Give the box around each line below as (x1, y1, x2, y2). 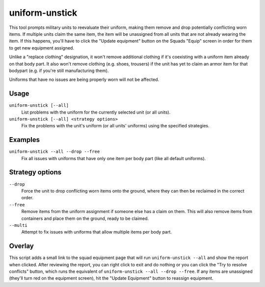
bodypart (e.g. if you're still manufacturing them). (9, 68, 109, 73)
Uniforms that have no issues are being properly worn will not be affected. (9, 76, 159, 83)
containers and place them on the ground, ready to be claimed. (21, 215, 149, 221)
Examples (9, 136, 40, 144)
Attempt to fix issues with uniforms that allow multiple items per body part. (21, 229, 172, 235)
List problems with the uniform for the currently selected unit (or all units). (21, 109, 171, 115)
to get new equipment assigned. (9, 45, 75, 51)
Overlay (9, 242, 34, 250)
